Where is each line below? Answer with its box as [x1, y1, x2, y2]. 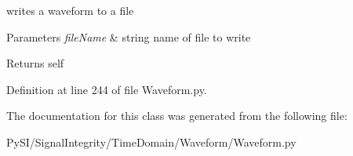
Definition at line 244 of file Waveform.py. [6, 81, 207, 97]
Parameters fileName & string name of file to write [6, 28, 251, 45]
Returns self [6, 55, 64, 71]
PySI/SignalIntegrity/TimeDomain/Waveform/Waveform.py [6, 133, 297, 150]
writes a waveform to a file [6, 2, 134, 18]
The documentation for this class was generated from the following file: [6, 107, 348, 124]
